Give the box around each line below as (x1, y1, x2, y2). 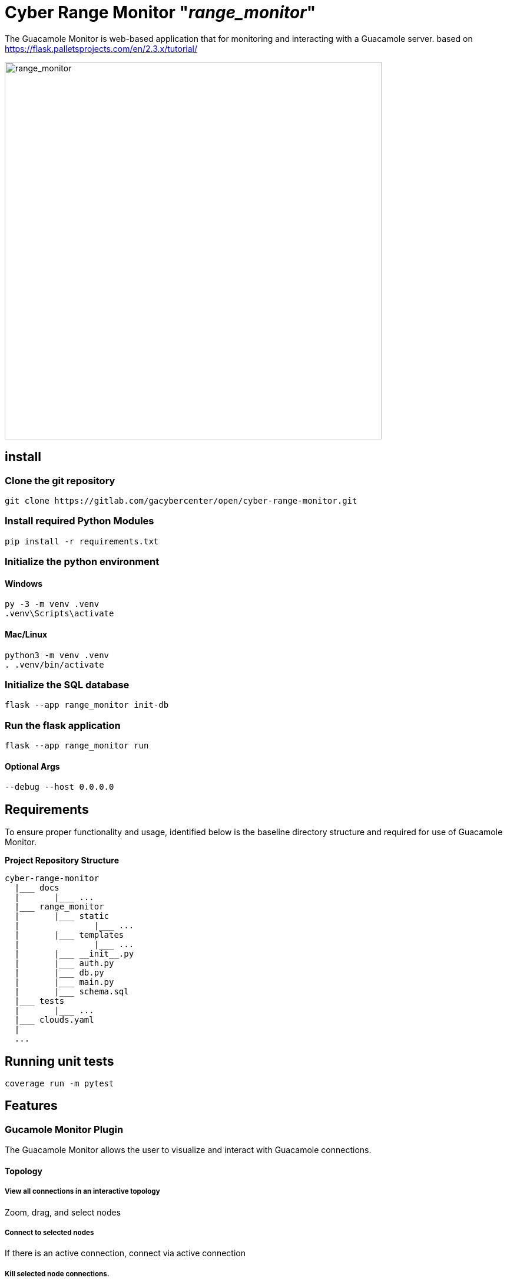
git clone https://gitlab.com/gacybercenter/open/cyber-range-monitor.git (5, 495, 357, 505)
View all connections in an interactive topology (5, 1187, 160, 1196)
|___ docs (14, 883, 59, 893)
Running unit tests (5, 1053, 114, 1069)
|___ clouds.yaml (14, 1015, 94, 1025)
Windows (5, 578, 42, 589)
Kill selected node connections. (5, 1269, 110, 1278)
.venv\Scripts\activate (5, 609, 114, 619)
